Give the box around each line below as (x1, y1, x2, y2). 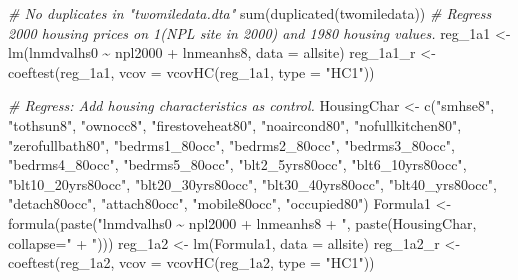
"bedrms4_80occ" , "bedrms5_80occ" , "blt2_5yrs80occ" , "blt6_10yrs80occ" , (8, 154, 467, 175)
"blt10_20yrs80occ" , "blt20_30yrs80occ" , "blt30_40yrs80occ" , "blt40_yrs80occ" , (8, 173, 497, 194)
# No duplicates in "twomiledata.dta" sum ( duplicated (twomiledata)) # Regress (8, 3, 492, 23)
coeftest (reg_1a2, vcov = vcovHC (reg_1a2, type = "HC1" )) (8, 252, 375, 273)
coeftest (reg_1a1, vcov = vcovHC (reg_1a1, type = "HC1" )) (8, 61, 375, 82)
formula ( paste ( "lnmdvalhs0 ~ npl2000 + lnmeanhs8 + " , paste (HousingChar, (8, 212, 477, 233)
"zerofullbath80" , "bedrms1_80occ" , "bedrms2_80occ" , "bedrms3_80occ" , (8, 134, 455, 155)
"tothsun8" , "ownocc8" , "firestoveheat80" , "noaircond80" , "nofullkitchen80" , (8, 114, 462, 135)
